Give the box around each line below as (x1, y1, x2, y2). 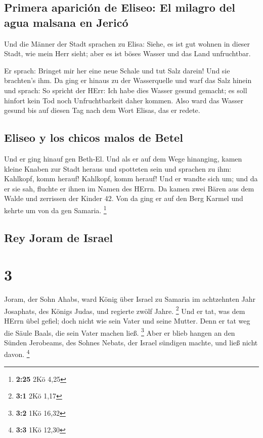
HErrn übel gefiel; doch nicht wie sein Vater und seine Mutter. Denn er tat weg (4, 315, 250, 326)
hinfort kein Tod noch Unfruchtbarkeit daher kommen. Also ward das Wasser (4, 95, 244, 105)
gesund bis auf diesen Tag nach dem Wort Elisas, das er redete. (4, 105, 200, 115)
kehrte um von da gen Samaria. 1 (4, 203, 107, 215)
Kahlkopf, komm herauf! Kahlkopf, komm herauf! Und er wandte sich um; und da (4, 173, 258, 184)
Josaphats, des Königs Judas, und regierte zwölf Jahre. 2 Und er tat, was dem (4, 304, 245, 316)
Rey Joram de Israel (4, 229, 113, 245)
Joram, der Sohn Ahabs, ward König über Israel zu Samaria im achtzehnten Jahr (4, 294, 256, 304)
